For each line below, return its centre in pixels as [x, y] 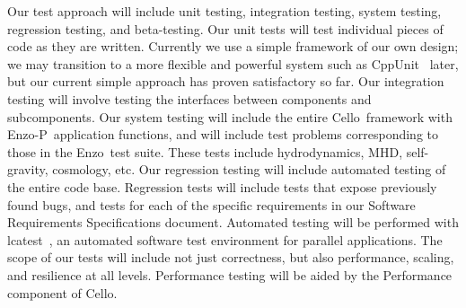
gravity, [28, 169]
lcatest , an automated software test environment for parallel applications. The [225, 239]
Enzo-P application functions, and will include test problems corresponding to [223, 134]
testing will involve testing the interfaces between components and [189, 98]
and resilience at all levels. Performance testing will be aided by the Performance [230, 274]
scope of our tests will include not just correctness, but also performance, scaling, [231, 257]
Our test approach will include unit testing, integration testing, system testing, [224, 11]
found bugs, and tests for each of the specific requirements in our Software [211, 204]
